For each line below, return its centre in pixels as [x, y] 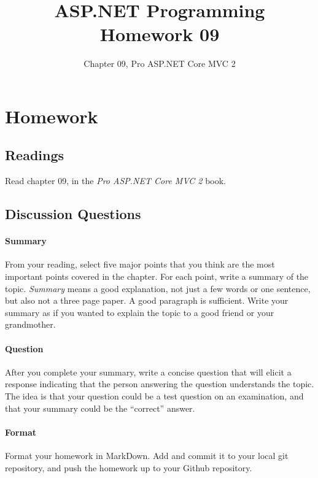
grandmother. [30, 324]
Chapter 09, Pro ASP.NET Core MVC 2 [160, 64]
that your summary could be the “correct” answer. [100, 408]
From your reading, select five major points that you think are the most [140, 264]
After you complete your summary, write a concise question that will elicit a [148, 372]
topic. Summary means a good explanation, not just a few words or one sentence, [158, 288]
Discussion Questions [73, 214]
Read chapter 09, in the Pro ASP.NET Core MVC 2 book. [115, 181]
